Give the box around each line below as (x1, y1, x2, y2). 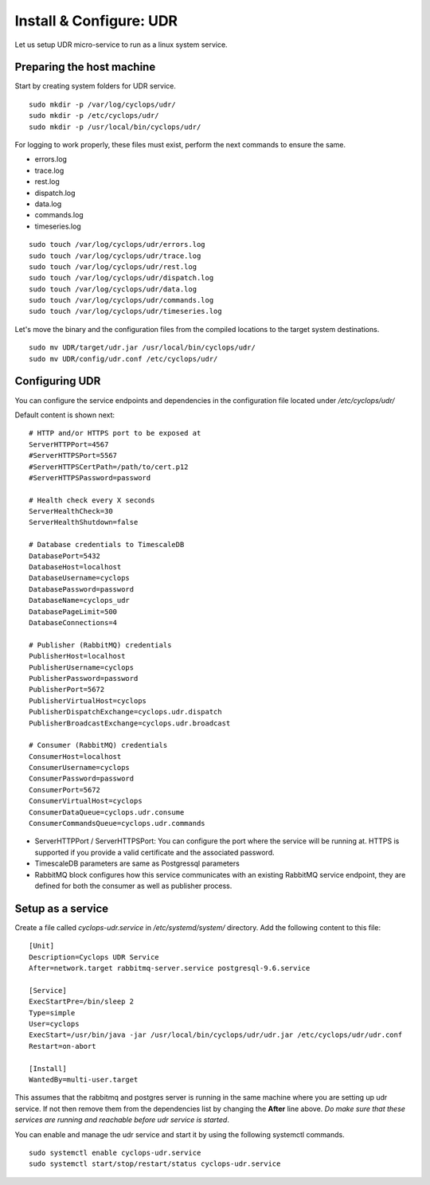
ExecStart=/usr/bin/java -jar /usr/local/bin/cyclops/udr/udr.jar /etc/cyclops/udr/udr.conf (29, 1031, 403, 1039)
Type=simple (29, 1008, 76, 1017)
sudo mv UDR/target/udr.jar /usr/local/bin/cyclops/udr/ (29, 343, 256, 352)
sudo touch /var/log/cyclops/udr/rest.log (29, 262, 197, 271)
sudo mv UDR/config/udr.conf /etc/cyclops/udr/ (29, 354, 218, 363)
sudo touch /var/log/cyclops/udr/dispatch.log (29, 273, 214, 283)
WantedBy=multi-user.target (29, 1075, 139, 1084)
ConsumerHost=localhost (29, 752, 122, 761)
